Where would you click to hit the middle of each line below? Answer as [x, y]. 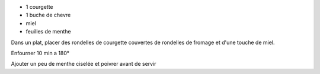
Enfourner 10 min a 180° [40, 53]
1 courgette [39, 7]
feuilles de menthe [48, 32]
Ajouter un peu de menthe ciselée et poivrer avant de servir [84, 64]
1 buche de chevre [48, 15]
